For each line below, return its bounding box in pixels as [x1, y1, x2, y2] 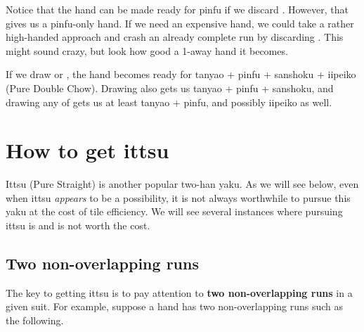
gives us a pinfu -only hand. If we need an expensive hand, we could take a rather [6, 15, 354, 30]
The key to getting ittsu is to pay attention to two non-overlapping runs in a [6, 285, 353, 300]
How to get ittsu [6, 136, 169, 165]
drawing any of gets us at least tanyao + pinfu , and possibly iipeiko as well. [6, 94, 332, 109]
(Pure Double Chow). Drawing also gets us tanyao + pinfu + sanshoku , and [6, 80, 334, 95]
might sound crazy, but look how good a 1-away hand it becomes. [6, 43, 288, 58]
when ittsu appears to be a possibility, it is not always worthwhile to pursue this [6, 190, 351, 205]
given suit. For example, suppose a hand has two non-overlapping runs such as [6, 299, 343, 314]
